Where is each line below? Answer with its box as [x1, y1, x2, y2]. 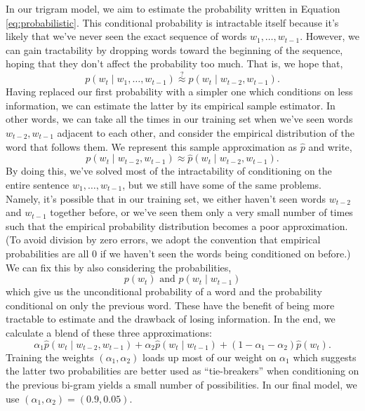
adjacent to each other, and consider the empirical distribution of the [57, 125, 354, 140]
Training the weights [6, 349, 94, 364]
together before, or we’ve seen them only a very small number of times [50, 205, 353, 220]
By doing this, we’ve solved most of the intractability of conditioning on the [6, 163, 332, 178]
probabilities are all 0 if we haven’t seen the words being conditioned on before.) [6, 245, 351, 260]
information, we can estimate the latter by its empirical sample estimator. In [6, 97, 336, 112]
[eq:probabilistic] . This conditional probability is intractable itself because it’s [6, 15, 339, 29]
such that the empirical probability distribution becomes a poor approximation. [6, 218, 348, 233]
